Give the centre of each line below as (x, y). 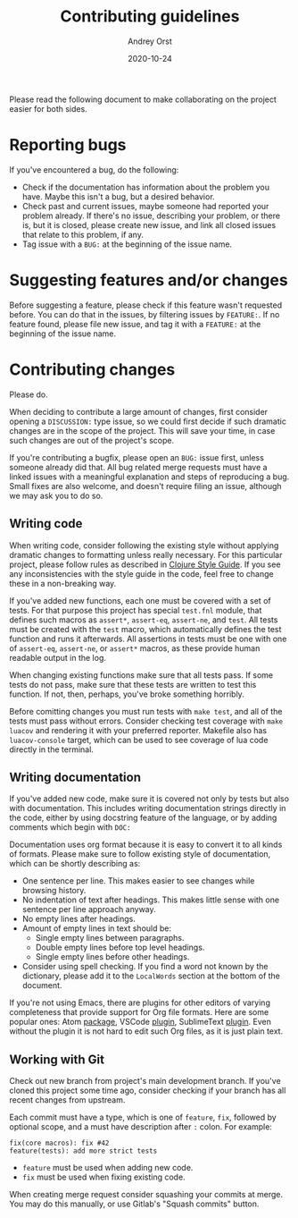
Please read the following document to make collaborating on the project (143, 99)
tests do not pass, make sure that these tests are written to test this (133, 684)
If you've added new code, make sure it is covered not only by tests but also (149, 799)
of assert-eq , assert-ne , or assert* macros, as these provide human (135, 648)
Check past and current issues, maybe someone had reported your (145, 206)
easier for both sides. (48, 108)
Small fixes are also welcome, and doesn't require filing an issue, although (146, 486)
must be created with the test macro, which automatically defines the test (145, 629)
